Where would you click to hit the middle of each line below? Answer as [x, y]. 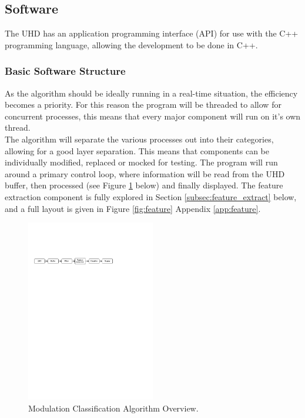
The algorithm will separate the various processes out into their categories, [139, 139]
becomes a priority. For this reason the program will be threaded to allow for [143, 104]
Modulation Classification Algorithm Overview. [113, 408]
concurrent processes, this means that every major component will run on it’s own [153, 116]
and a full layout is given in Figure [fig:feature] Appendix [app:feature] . [133, 208]
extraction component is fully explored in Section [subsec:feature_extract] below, [151, 196]
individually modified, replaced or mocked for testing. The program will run [141, 162]
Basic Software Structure [65, 71]
